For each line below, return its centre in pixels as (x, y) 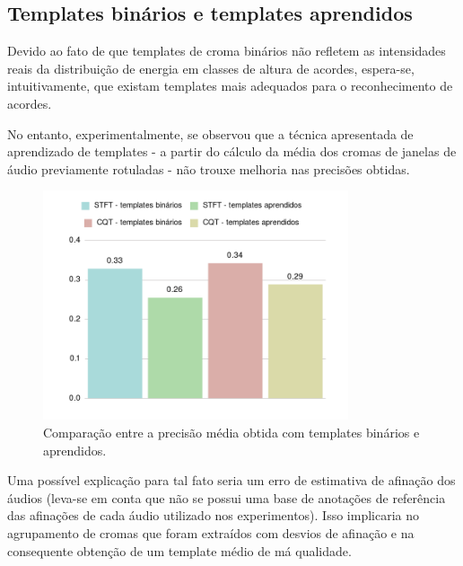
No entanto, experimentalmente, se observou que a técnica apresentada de (210, 133)
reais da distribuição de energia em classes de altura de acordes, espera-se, (211, 68)
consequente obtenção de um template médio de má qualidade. (179, 550)
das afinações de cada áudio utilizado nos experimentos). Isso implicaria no (214, 515)
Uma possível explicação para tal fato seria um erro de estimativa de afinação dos (231, 480)
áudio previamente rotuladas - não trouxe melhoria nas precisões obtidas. (209, 168)
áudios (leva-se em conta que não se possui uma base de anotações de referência (227, 497)
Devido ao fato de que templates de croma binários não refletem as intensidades (227, 51)
